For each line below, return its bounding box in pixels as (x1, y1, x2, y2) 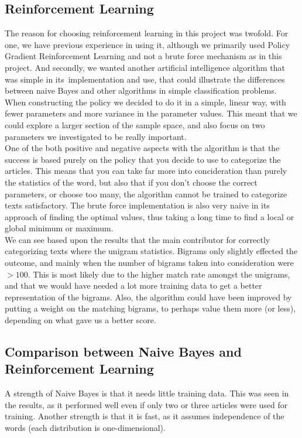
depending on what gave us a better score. (5, 314, 156, 326)
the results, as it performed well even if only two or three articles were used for (5, 398, 288, 410)
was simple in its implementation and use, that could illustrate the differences (5, 73, 285, 85)
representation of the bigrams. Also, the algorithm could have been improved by (5, 290, 292, 303)
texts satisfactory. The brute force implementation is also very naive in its (5, 199, 270, 211)
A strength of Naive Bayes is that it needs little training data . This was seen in (5, 387, 289, 399)
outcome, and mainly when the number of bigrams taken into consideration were (5, 256, 294, 269)
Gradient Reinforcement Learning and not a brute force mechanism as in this (5, 50, 282, 62)
